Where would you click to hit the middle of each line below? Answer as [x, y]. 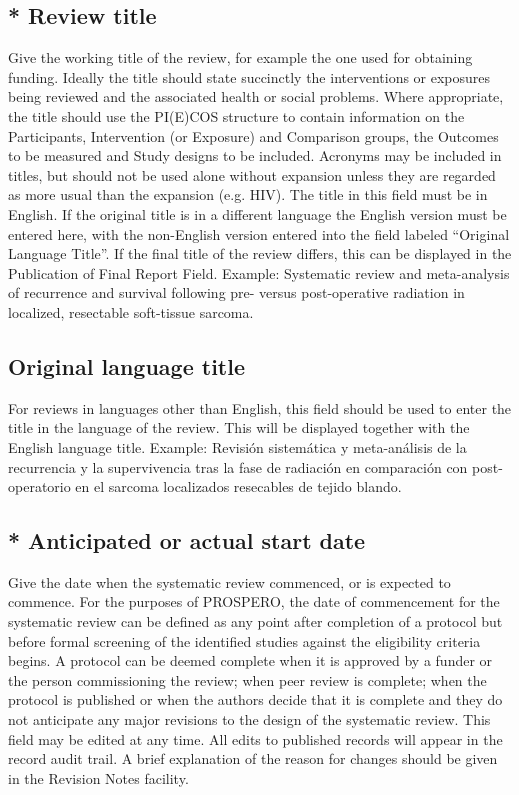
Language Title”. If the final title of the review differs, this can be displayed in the [260, 253]
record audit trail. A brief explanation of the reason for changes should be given [253, 758]
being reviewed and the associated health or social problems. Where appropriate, [256, 96]
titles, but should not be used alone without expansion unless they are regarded [252, 174]
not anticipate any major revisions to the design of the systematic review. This [249, 719]
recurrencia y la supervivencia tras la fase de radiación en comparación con [238, 466]
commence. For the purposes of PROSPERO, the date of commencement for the [254, 601]
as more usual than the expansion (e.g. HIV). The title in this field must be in [248, 194]
